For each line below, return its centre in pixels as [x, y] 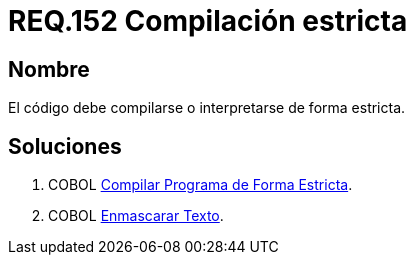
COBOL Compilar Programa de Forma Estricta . [200, 185]
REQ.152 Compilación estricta [208, 21]
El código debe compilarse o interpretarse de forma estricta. [207, 108]
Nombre [49, 69]
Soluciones [65, 146]
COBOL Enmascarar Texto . [136, 216]
